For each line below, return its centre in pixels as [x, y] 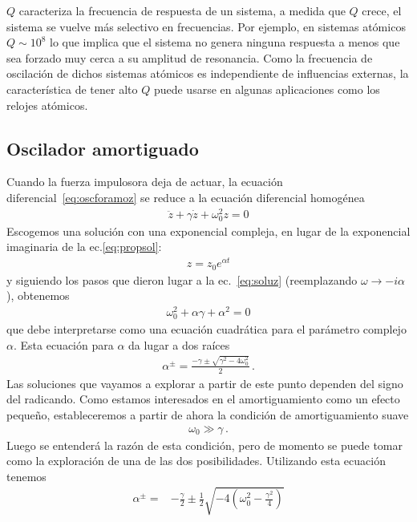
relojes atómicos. [47, 105]
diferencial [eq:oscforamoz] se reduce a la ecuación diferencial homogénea [186, 197]
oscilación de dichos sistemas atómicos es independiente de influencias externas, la [208, 73]
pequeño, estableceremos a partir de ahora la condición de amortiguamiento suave [208, 414]
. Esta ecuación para [63, 344]
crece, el [382, 10]
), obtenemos [38, 295]
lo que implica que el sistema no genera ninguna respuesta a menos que [225, 42]
